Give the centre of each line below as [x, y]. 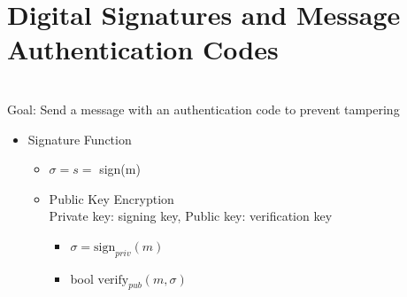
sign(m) [120, 169]
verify [113, 280]
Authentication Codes [143, 49]
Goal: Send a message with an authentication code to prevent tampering [203, 109]
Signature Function [80, 139]
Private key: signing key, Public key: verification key [191, 216]
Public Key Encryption [111, 198]
